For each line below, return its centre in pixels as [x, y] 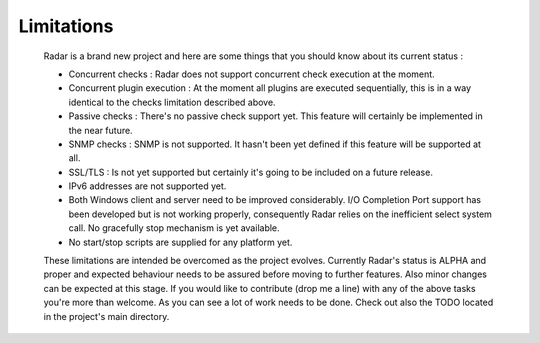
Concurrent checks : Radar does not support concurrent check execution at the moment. [251, 74]
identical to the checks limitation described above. [172, 102]
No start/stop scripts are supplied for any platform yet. [180, 242]
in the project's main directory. [106, 316]
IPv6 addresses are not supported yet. [147, 186]
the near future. [101, 130]
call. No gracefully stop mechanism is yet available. [174, 228]
